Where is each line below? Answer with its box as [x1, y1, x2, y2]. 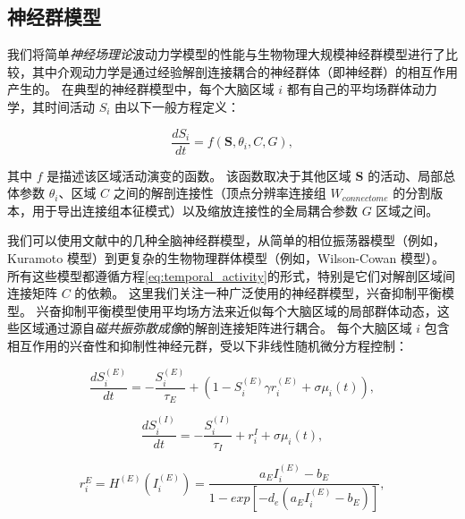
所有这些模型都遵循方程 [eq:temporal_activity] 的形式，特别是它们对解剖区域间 [7, 266, 455, 285]
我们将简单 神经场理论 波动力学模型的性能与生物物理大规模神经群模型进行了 [7, 45, 445, 64]
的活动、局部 [368, 166, 444, 184]
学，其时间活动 [7, 97, 95, 115]
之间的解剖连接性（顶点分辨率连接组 [113, 183, 326, 202]
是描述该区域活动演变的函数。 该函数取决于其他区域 [46, 166, 351, 184]
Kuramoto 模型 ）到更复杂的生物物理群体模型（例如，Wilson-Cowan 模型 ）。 [7, 249, 444, 268]
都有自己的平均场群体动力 [286, 80, 437, 98]
